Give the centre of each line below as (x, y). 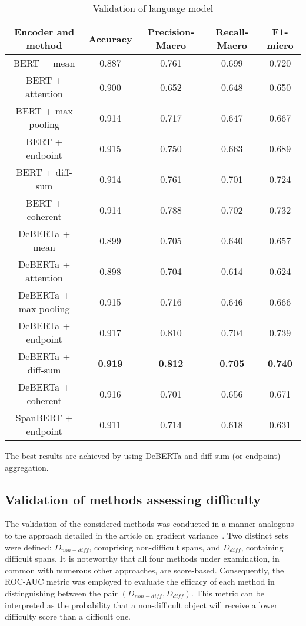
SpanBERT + (44, 417)
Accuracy (110, 38)
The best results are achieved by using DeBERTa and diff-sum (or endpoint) (143, 455)
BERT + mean (44, 63)
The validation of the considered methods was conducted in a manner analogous (149, 524)
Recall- (232, 32)
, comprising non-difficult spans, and (155, 547)
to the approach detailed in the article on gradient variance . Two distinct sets (147, 535)
